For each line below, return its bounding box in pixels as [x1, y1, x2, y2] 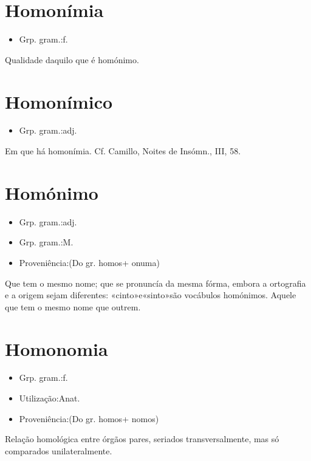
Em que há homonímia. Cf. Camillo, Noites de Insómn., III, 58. [5, 145, 241, 157]
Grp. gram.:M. [19, 236, 73, 248]
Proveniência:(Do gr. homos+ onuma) [19, 256, 160, 268]
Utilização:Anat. [19, 392, 80, 405]
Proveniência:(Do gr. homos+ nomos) [19, 412, 159, 425]
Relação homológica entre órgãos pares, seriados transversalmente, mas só [5, 432, 279, 445]
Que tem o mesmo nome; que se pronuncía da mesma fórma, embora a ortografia [5, 276, 306, 289]
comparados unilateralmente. [5, 444, 112, 457]
